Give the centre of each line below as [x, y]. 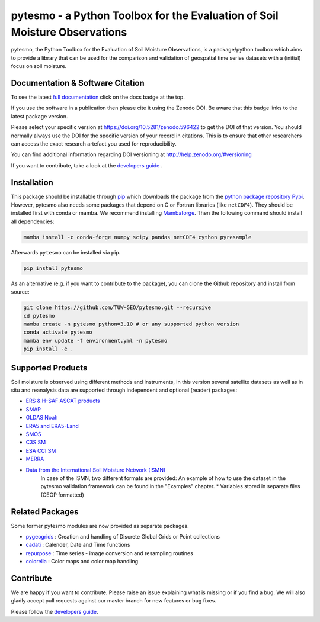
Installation [32, 183]
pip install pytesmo [53, 268]
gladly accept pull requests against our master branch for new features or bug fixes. [113, 601]
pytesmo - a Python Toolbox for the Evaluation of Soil [145, 15]
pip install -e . [49, 349]
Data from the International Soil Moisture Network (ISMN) [96, 470]
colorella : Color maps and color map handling [82, 562]
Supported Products [49, 368]
